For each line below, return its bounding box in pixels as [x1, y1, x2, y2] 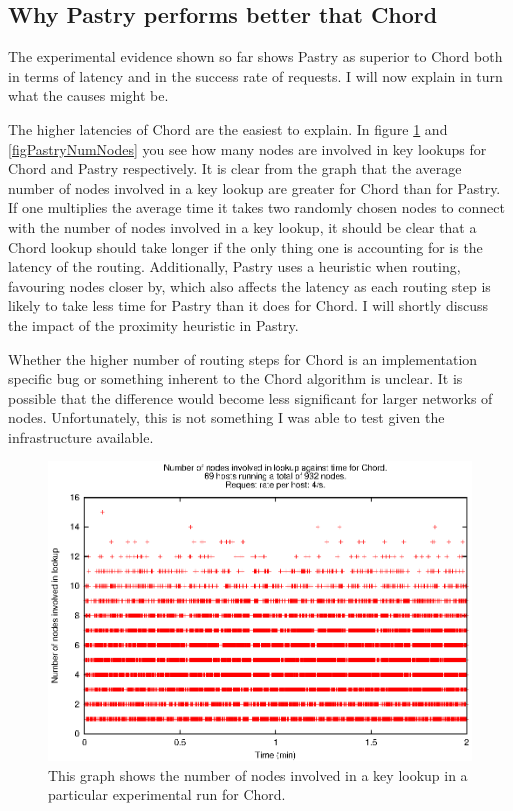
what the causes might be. [8, 85, 169, 106]
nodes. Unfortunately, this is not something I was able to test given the [8, 407, 445, 428]
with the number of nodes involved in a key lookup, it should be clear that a [8, 216, 477, 237]
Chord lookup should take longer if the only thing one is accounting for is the [8, 236, 483, 257]
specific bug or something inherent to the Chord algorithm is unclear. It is [8, 368, 463, 389]
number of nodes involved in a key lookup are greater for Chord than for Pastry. [8, 177, 501, 198]
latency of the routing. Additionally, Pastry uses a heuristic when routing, [8, 256, 461, 277]
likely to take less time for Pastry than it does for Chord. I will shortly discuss [8, 295, 489, 316]
